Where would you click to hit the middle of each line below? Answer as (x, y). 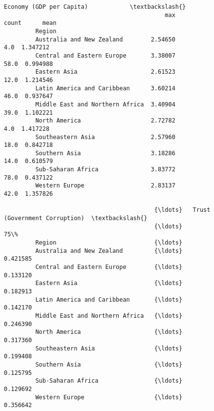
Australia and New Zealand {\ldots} (109, 251)
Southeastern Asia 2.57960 (105, 137)
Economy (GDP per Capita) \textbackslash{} (95, 7)
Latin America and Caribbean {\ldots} (109, 299)
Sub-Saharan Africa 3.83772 (105, 170)
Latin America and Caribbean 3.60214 (105, 88)
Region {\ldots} (109, 243)
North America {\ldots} (109, 332)
